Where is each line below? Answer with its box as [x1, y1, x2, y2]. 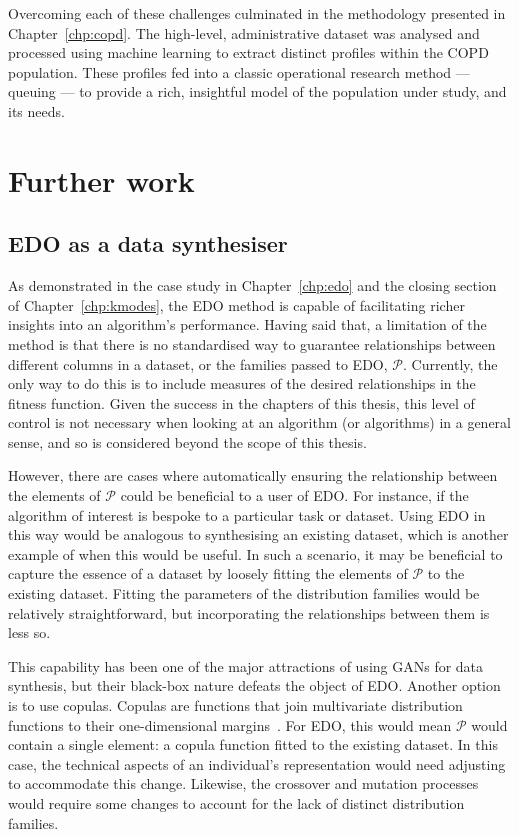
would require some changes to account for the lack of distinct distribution [8, 792, 465, 813]
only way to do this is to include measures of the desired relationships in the [8, 373, 476, 394]
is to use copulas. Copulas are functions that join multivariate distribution [8, 695, 463, 716]
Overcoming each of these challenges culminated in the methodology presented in [8, 3, 506, 23]
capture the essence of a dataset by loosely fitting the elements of [8, 563, 408, 584]
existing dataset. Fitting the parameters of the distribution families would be [8, 583, 480, 604]
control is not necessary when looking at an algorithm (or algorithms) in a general [8, 412, 511, 433]
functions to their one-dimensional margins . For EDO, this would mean [8, 714, 452, 735]
